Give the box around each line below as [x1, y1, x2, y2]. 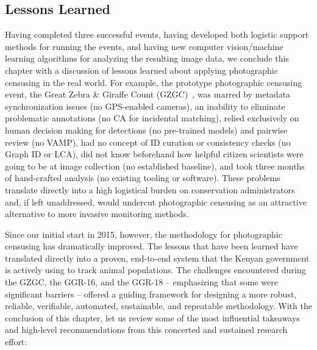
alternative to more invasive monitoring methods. [5, 207, 189, 220]
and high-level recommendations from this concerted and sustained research [5, 323, 288, 336]
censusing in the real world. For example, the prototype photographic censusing [5, 76, 302, 88]
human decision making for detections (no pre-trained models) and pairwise [5, 123, 288, 136]
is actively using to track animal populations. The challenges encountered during [5, 263, 306, 276]
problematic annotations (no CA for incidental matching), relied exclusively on [5, 112, 299, 124]
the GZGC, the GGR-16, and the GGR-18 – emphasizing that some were [5, 276, 278, 288]
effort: [5, 335, 27, 348]
